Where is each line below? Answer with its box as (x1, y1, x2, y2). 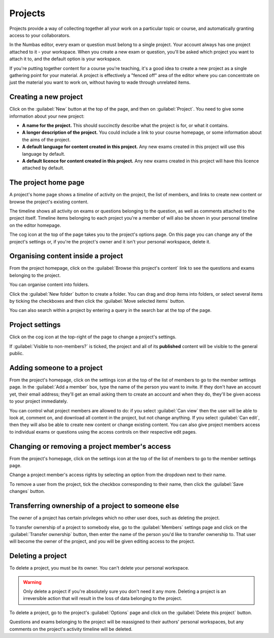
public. (9, 350, 24, 357)
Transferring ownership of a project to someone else (9, 502, 180, 510)
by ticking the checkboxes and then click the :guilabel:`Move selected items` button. (9, 298, 185, 304)
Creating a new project (9, 93, 83, 101)
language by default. (22, 151, 65, 157)
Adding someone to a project (9, 363, 103, 372)
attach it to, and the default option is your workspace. (9, 56, 122, 62)
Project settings (9, 321, 61, 329)
